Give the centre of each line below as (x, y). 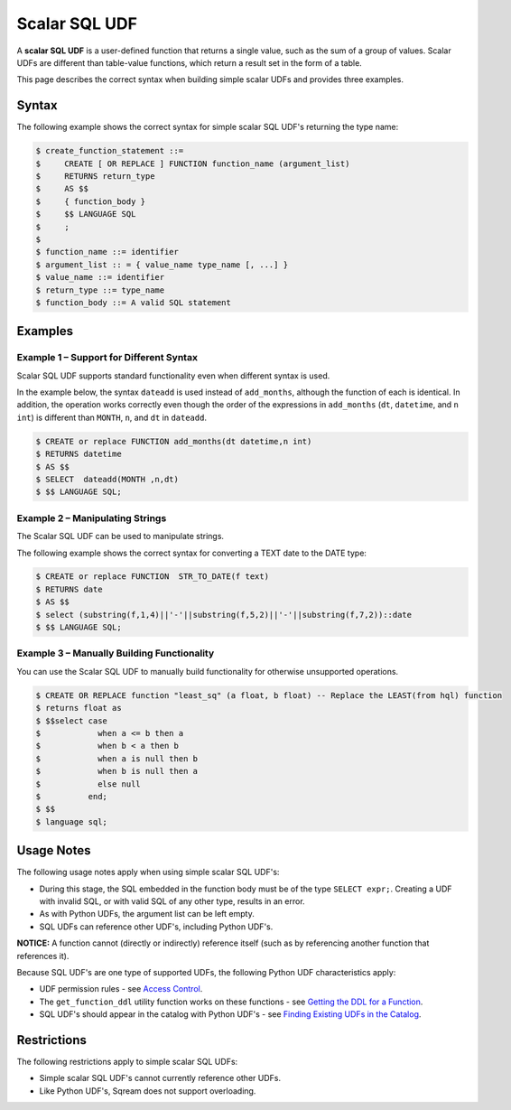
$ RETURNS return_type (95, 176)
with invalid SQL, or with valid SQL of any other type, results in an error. (172, 901)
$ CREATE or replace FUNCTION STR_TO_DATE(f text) (153, 577)
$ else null (88, 784)
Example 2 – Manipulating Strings (92, 518)
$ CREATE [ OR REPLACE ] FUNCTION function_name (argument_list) (193, 163)
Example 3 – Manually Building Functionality (116, 653)
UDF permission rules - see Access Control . (121, 989)
